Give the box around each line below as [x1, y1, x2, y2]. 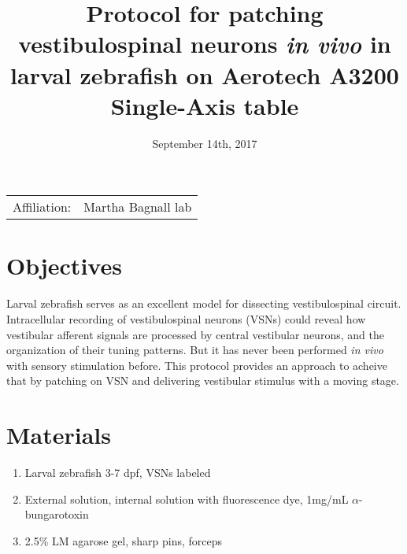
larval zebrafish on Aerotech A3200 [10, 58, 399, 90]
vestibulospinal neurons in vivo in [18, 28, 391, 61]
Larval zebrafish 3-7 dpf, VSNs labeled [24, 464, 211, 481]
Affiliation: [13, 198, 72, 216]
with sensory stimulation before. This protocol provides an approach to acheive [6, 356, 387, 373]
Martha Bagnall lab [83, 198, 192, 216]
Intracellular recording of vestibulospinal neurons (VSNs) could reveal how [6, 311, 366, 327]
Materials [6, 419, 112, 451]
